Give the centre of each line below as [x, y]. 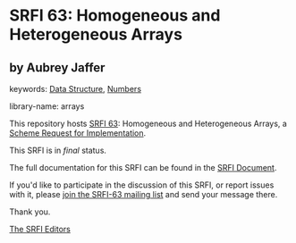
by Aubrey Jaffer [57, 67]
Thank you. [30, 212]
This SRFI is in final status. [58, 150]
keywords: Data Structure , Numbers [75, 89]
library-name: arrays [47, 106]
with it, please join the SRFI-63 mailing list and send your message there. [144, 194]
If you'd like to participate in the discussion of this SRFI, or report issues [142, 185]
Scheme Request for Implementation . [78, 133]
